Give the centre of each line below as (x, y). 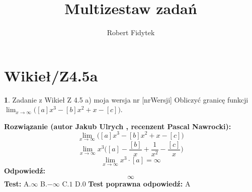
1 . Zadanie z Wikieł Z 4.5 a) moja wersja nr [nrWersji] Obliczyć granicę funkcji (126, 99)
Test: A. (18, 183)
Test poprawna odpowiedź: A (139, 183)
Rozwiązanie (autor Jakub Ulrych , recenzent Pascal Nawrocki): (118, 126)
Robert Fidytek (131, 32)
